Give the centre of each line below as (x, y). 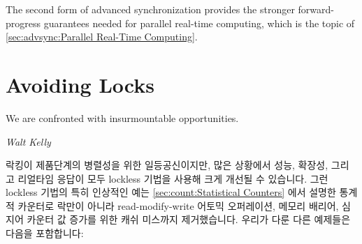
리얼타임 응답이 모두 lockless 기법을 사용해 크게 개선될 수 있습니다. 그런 (173, 178)
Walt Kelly (28, 141)
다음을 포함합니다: (45, 233)
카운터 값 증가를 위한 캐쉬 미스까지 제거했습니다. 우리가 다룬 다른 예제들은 (189, 219)
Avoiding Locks (80, 84)
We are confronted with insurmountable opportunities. (122, 117)
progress (23, 23)
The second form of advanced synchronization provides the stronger (150, 9)
